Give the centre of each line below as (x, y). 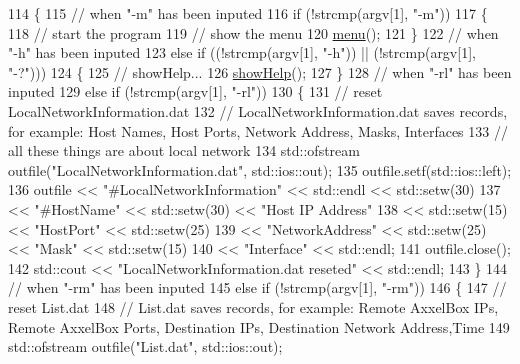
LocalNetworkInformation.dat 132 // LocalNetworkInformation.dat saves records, (258, 110)
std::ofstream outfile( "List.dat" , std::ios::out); (145, 346)
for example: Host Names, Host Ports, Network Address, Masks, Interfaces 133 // (258, 130)
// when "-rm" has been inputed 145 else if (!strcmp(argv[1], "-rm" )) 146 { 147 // (257, 287)
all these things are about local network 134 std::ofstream (184, 150)
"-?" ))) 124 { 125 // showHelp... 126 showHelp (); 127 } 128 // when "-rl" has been (260, 71)
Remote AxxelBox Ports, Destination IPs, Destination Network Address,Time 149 (259, 326)
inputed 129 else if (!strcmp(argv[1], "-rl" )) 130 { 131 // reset (195, 91)
